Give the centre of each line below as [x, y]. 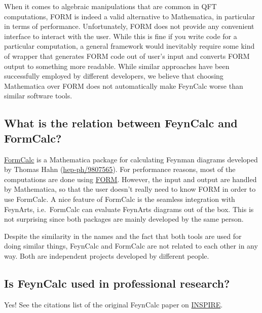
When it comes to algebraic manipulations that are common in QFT [110, 6]
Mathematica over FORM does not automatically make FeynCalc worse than [124, 85]
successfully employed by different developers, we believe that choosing [114, 76]
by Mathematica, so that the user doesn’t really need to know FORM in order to [130, 189]
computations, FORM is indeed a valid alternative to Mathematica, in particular [129, 16]
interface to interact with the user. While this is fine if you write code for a [121, 36]
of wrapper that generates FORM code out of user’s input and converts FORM [127, 56]
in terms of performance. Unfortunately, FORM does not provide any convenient [129, 26]
